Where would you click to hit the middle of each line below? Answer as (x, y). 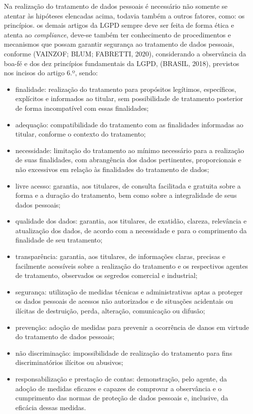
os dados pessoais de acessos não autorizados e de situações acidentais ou (124, 301)
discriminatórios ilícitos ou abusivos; (69, 362)
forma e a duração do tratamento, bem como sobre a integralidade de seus (126, 195)
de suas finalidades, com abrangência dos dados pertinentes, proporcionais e (128, 160)
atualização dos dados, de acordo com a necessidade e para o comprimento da (131, 230)
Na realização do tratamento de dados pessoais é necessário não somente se (116, 6)
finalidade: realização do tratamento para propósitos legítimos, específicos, (126, 89)
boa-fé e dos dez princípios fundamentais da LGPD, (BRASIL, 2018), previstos (122, 63)
